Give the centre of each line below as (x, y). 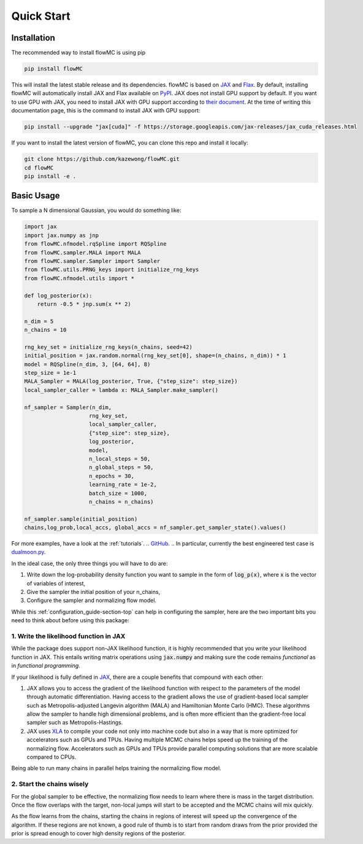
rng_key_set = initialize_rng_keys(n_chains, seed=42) (108, 347)
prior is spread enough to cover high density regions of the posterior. (99, 834)
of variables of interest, (56, 583)
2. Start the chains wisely (50, 784)
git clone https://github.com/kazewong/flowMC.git (102, 159)
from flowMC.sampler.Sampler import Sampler (92, 261)
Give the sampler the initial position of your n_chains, (94, 592)
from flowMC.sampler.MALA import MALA (82, 252)
